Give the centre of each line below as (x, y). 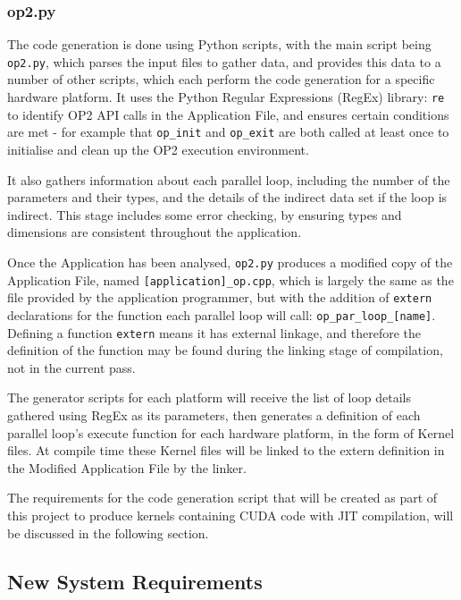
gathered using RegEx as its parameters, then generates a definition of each (214, 415)
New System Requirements (135, 581)
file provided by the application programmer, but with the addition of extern (220, 297)
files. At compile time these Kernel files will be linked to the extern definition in (226, 450)
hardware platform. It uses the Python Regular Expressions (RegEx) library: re (226, 97)
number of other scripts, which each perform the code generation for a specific (221, 79)
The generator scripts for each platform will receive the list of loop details (210, 397)
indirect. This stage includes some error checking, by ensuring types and (205, 214)
